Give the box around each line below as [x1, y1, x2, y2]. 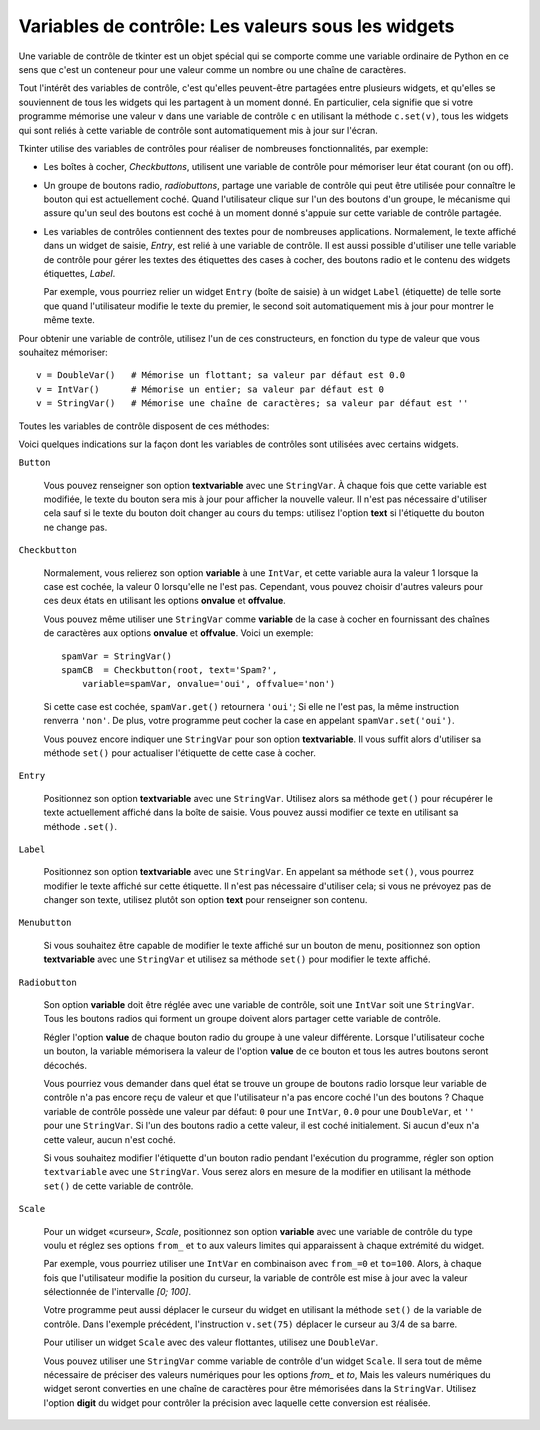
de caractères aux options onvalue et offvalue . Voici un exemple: [43, 627, 314, 639]
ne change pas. [43, 521, 108, 533]
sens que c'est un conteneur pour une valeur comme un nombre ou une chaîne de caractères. [18, 63, 407, 75]
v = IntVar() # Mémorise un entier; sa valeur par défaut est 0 [36, 383, 385, 395]
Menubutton [18, 917, 72, 929]
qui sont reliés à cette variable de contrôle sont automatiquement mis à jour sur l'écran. [18, 124, 379, 136]
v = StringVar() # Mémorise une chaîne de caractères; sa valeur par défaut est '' [36, 398, 469, 409]
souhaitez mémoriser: [18, 346, 109, 358]
